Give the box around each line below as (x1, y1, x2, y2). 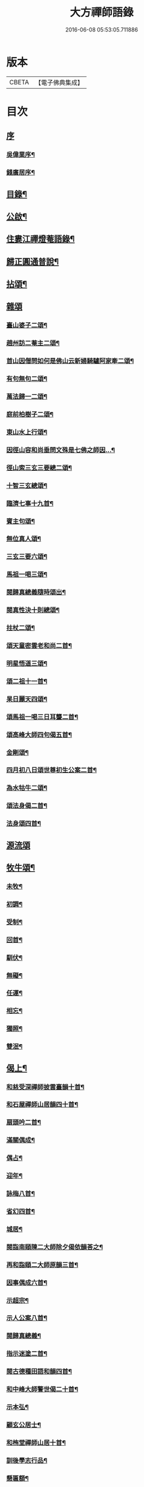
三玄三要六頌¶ (6, 553, 47, 561)
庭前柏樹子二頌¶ (6, 410, 54, 419)
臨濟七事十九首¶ (6, 499, 54, 507)
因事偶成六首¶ (6, 1278, 47, 1287)
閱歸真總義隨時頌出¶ (6, 588, 67, 596)
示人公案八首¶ (6, 1314, 47, 1323)
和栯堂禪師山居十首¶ (6, 1438, 67, 1447)
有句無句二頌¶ (6, 374, 47, 383)
